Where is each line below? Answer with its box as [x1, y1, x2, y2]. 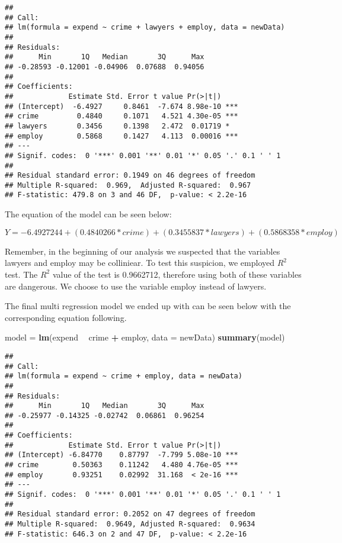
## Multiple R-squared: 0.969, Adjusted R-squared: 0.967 [5, 181, 251, 189]
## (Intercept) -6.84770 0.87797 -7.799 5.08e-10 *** [5, 451, 238, 460]
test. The [5, 268, 38, 280]
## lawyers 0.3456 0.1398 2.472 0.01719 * [5, 121, 230, 130]
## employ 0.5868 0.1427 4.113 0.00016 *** [5, 131, 238, 140]
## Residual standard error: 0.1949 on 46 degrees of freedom [5, 171, 255, 180]
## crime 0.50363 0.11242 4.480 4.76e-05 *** [5, 461, 238, 470]
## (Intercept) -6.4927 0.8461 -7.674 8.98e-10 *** [5, 102, 238, 111]
